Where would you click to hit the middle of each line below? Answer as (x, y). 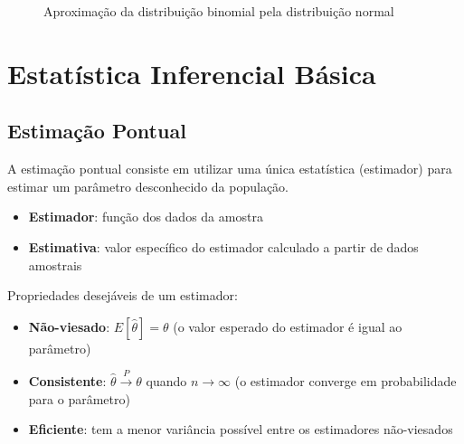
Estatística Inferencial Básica (192, 73)
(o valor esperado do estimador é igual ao (288, 326)
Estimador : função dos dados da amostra (146, 217)
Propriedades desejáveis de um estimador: (123, 295)
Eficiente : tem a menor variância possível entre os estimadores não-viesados (241, 429)
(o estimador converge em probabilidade (346, 381)
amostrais (55, 265)
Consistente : (67, 381)
